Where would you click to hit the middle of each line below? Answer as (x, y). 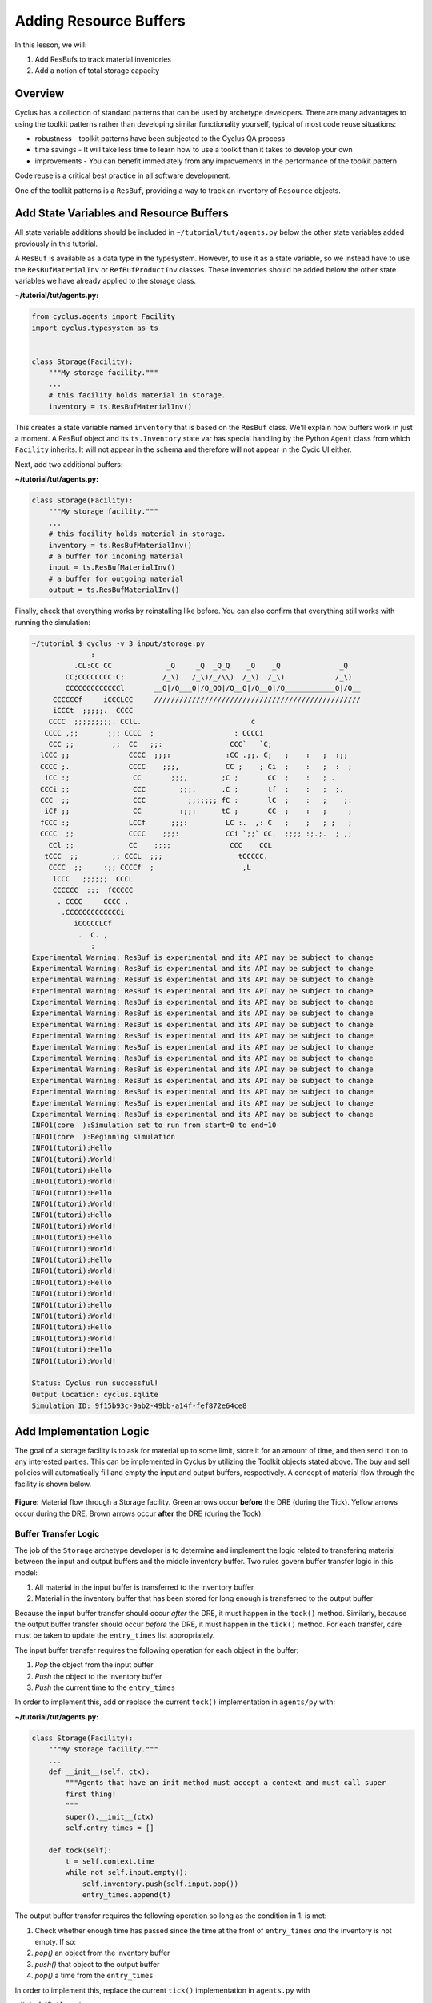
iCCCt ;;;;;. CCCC (93, 710)
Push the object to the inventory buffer (98, 1676)
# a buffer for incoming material (116, 556)
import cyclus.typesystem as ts (95, 328)
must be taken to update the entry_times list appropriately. (115, 1635)
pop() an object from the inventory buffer (102, 1953)
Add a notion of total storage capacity (97, 71)
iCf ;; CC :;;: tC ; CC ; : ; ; (198, 812)
